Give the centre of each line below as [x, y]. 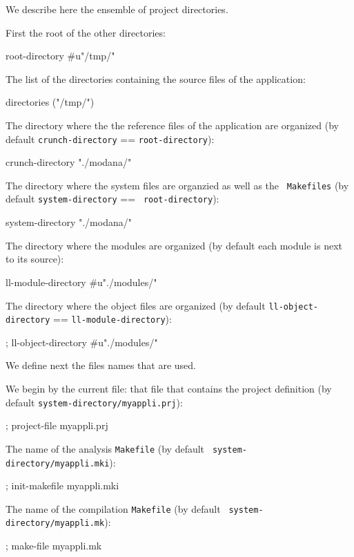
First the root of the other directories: [86, 32]
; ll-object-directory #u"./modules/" [82, 342]
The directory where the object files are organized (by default [136, 305]
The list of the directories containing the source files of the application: [156, 78]
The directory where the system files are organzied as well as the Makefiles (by [177, 185]
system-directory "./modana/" [69, 222]
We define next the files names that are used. [101, 365]
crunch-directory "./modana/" [69, 162]
